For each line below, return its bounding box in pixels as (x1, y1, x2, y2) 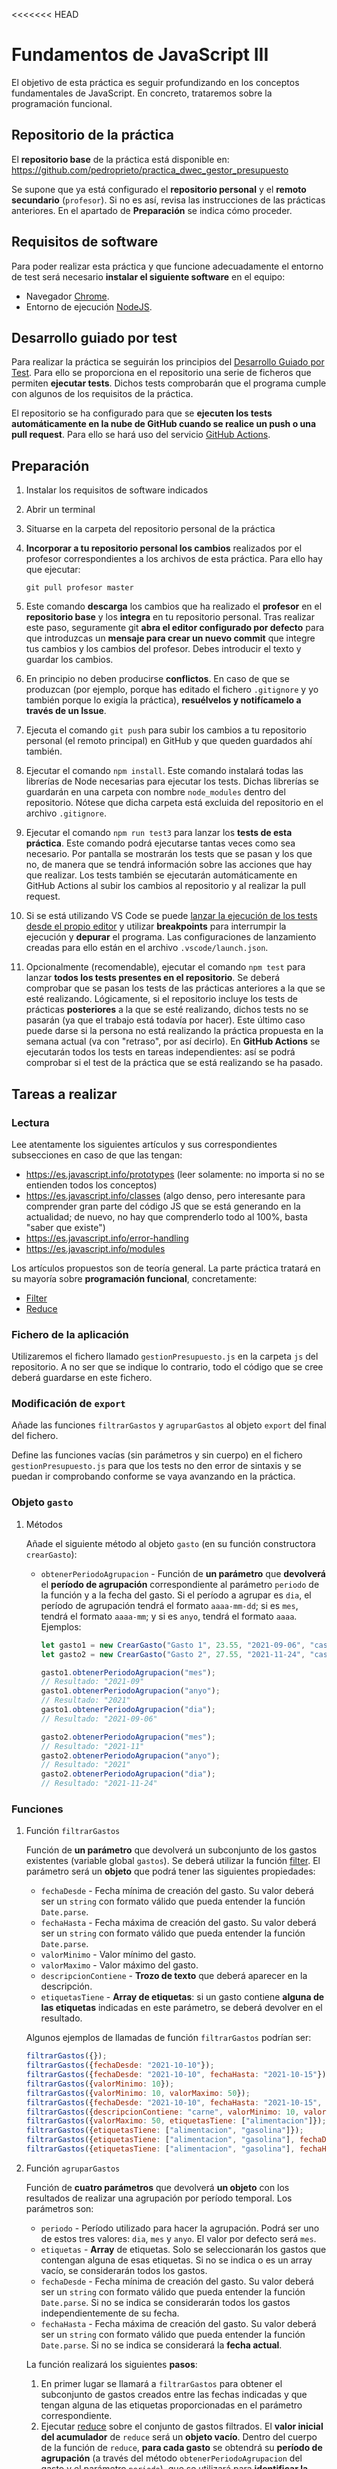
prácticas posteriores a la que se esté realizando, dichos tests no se (25, 1004, 309, 1016)
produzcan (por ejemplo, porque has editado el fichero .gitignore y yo (25, 684, 319, 696)
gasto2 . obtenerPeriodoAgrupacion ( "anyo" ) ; (40, 1750, 221, 1761)
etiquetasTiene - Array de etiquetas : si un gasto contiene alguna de (40, 1991, 325, 2003)
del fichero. (11, 1430, 59, 1442)
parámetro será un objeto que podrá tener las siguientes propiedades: (25, 1865, 316, 1878)
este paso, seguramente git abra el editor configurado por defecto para (25, 622, 325, 634)
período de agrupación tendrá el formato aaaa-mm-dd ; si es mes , (40, 1599, 299, 1611)
